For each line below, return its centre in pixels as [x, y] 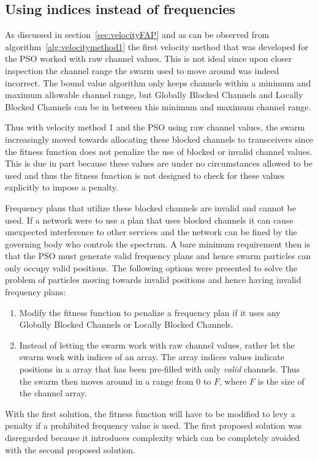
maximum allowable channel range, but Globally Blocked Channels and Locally [154, 95]
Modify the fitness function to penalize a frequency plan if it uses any [150, 312]
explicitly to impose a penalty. [62, 187]
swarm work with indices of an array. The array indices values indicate [152, 357]
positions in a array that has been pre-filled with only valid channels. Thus [160, 369]
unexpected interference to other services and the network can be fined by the [151, 232]
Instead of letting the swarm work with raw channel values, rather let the [157, 345]
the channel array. [53, 393]
